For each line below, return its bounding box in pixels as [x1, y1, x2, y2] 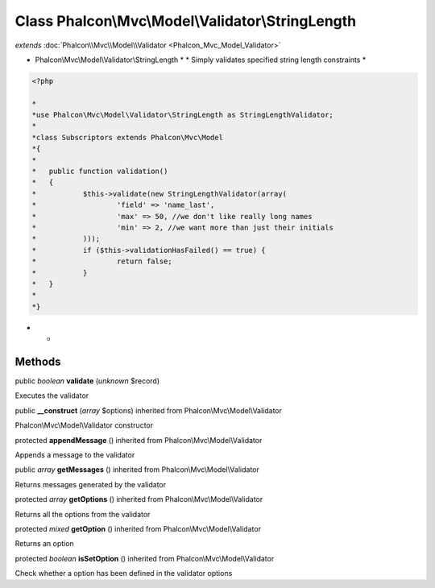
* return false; [31, 257, 172, 266]
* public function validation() [31, 167, 168, 176]
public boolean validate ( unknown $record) [14, 376, 160, 386]
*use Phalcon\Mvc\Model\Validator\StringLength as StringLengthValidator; [31, 110, 334, 120]
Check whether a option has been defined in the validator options [14, 569, 233, 578]
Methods [14, 354, 61, 368]
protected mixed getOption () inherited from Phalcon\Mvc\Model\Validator [14, 524, 262, 533]
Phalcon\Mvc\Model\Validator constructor [14, 420, 153, 430]
